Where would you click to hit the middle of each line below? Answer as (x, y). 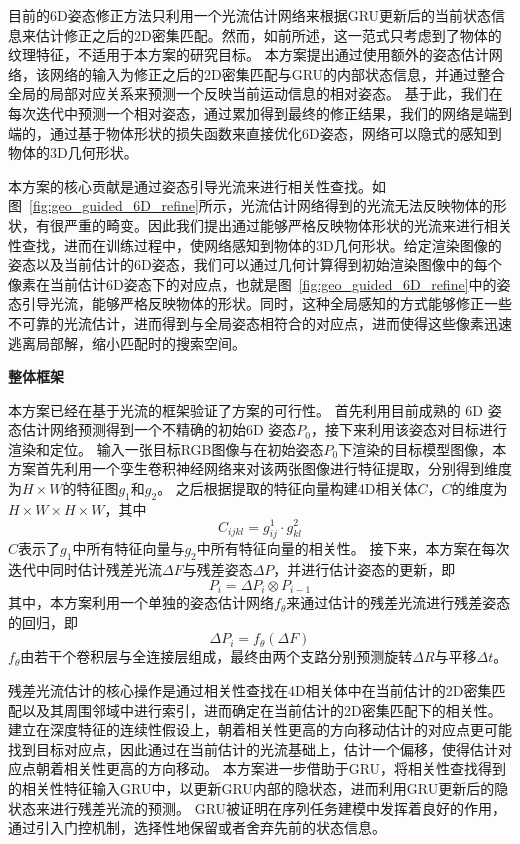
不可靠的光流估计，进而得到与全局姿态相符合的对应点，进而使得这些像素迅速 (260, 322)
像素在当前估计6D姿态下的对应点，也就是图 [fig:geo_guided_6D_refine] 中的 (252, 283)
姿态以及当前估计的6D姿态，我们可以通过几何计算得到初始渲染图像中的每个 (255, 264)
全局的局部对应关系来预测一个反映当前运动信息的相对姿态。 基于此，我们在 (255, 93)
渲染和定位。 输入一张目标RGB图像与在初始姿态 (166, 448)
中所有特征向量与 (128, 548)
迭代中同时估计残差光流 (85, 569)
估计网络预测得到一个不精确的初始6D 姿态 (159, 429)
